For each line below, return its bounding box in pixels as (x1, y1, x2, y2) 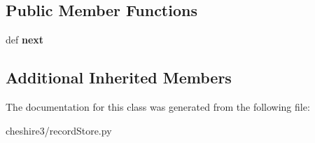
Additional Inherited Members (6, 67, 232, 88)
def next (6, 32, 44, 47)
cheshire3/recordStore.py (6, 123, 112, 137)
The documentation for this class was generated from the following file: (6, 100, 310, 114)
